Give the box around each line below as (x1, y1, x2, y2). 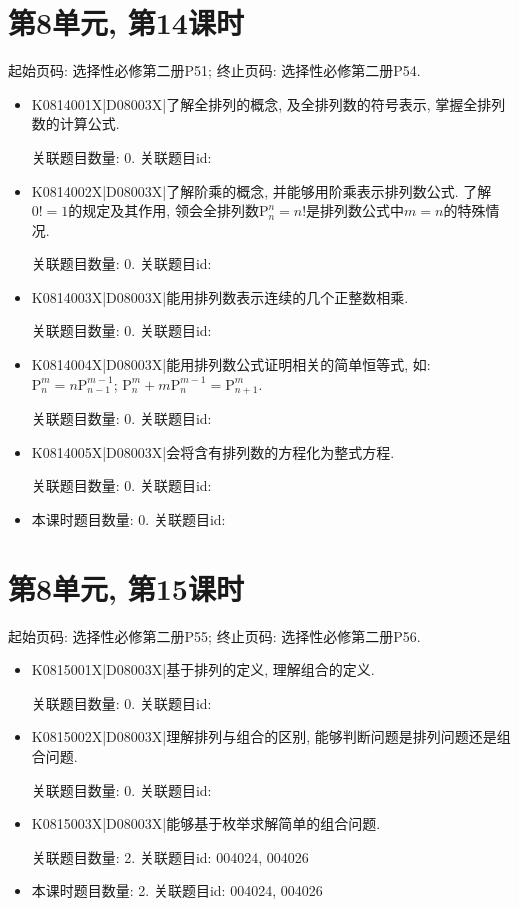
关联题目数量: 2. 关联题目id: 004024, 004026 (31, 846, 309, 867)
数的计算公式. (31, 113, 120, 134)
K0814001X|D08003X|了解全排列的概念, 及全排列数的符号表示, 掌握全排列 (31, 93, 506, 114)
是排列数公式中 (306, 200, 405, 221)
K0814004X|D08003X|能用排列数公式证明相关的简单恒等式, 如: (31, 354, 431, 375)
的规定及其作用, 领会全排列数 (68, 200, 259, 221)
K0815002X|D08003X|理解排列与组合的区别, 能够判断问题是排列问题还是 (31, 726, 497, 747)
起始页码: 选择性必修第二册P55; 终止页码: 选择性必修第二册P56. (8, 625, 421, 646)
